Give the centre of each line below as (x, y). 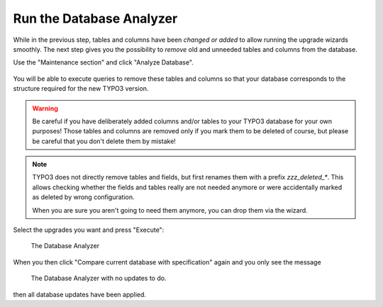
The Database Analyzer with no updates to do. (99, 278)
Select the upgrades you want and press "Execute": (89, 230)
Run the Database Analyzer (95, 18)
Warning (45, 108)
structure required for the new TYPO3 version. (81, 89)
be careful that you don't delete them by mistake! (104, 141)
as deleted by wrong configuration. (83, 197)
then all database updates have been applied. (80, 294)
